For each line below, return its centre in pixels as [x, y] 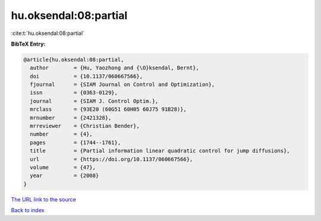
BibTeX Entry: [28, 44]
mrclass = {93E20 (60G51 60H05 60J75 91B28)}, [108, 109]
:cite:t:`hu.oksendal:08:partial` [48, 33]
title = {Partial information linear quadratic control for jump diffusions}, [160, 151]
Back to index [28, 210]
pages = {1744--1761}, [75, 142]
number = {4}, [62, 134]
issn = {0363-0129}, [74, 93]
